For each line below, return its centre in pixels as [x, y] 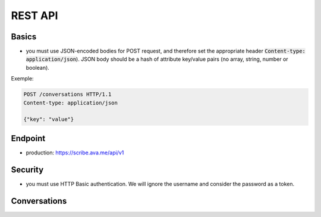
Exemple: [22, 79]
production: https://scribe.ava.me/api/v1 [75, 153]
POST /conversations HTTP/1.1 [67, 94]
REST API [34, 15]
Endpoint [28, 138]
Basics [24, 37]
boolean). [38, 67]
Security [27, 170]
